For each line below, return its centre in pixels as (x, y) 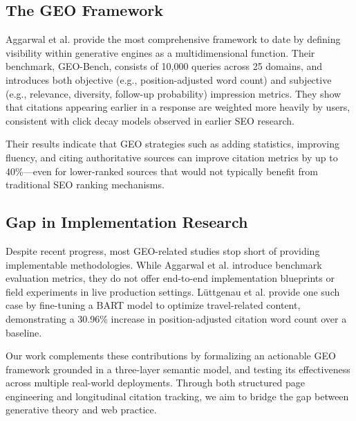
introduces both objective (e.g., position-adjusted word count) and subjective (169, 79)
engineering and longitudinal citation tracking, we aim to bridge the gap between (177, 396)
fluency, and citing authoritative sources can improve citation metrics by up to (172, 157)
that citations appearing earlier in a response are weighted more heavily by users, (178, 107)
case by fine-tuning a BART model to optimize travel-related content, (153, 305)
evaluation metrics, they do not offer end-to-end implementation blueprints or (170, 278)
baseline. (24, 332)
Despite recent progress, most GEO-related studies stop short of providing (163, 250)
